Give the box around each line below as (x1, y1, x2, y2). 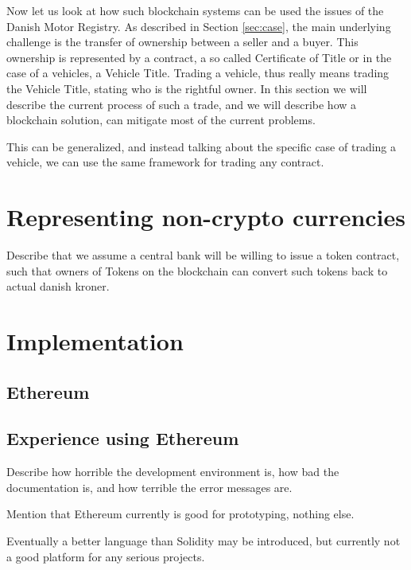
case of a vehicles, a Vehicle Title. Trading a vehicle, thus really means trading (6, 64, 390, 81)
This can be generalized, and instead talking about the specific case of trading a (6, 138, 396, 154)
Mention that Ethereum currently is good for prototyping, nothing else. (6, 506, 355, 522)
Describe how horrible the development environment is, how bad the (6, 463, 339, 480)
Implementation (6, 325, 184, 357)
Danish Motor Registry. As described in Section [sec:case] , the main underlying (6, 18, 391, 34)
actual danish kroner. (6, 278, 110, 295)
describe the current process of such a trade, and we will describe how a (6, 96, 357, 112)
